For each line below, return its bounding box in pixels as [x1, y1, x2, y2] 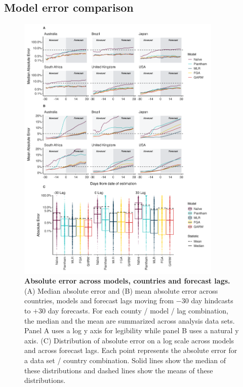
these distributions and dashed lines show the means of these [24, 365, 213, 375]
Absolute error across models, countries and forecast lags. [24, 275, 230, 286]
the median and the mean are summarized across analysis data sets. [24, 315, 235, 326]
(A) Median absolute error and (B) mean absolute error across [24, 285, 218, 296]
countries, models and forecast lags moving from [24, 295, 174, 306]
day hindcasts [191, 295, 233, 306]
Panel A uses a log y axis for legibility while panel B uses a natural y [24, 325, 239, 336]
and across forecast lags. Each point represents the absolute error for [24, 345, 237, 356]
